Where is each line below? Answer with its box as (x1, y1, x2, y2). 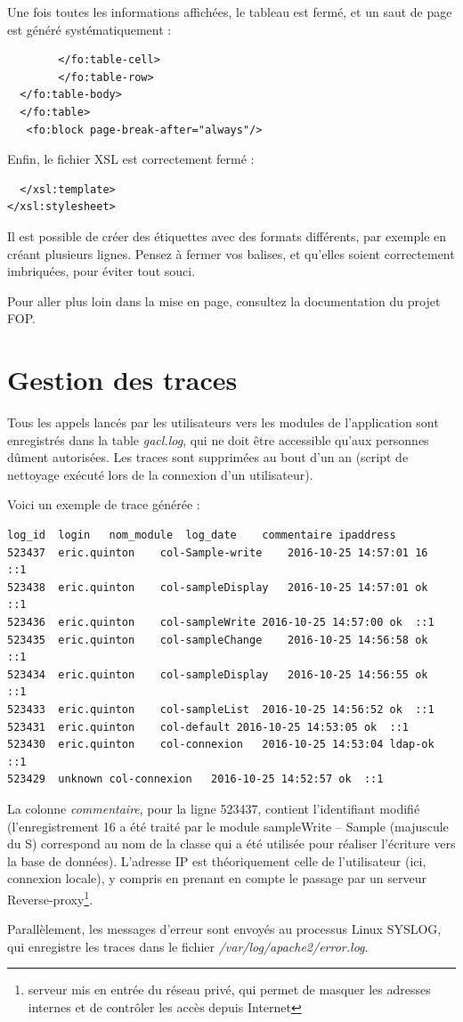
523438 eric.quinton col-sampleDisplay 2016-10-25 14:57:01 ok (7, 580, 428, 594)
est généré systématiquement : (7, 20, 172, 38)
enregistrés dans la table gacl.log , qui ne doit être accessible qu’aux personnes (7, 430, 429, 449)
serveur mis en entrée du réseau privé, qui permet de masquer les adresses (28, 980, 431, 999)
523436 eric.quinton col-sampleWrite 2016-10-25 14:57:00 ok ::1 (7, 615, 435, 629)
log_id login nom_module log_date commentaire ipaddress (7, 529, 396, 541)
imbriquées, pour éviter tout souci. (7, 262, 196, 280)
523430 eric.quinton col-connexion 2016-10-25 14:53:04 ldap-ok (7, 738, 435, 751)
